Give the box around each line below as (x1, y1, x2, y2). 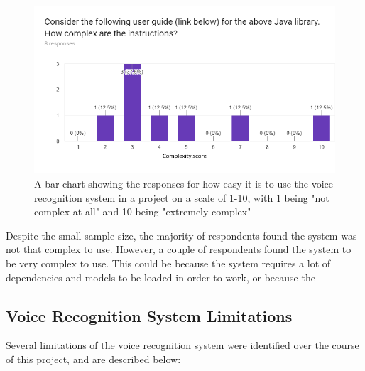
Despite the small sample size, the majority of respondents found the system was (6, 227, 357, 242)
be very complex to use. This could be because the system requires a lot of (6, 255, 331, 270)
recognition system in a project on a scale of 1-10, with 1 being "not (34, 190, 329, 205)
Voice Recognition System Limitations (6, 304, 293, 326)
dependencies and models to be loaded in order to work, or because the (6, 269, 315, 284)
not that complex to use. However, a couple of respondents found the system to (6, 242, 352, 257)
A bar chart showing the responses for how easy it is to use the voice (34, 176, 334, 190)
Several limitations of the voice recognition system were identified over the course (6, 338, 359, 353)
